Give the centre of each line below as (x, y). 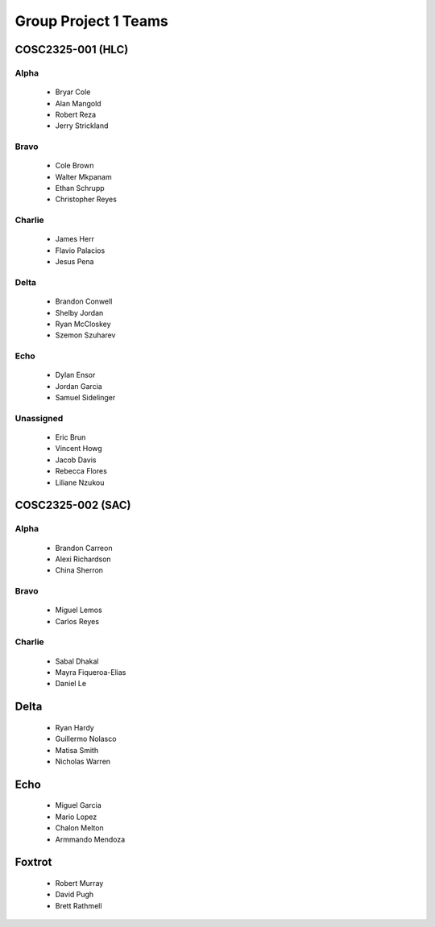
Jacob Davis (76, 460)
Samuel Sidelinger (85, 398)
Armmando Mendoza (90, 839)
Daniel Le (71, 684)
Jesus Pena (75, 262)
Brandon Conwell (84, 301)
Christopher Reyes (86, 199)
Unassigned (39, 418)
